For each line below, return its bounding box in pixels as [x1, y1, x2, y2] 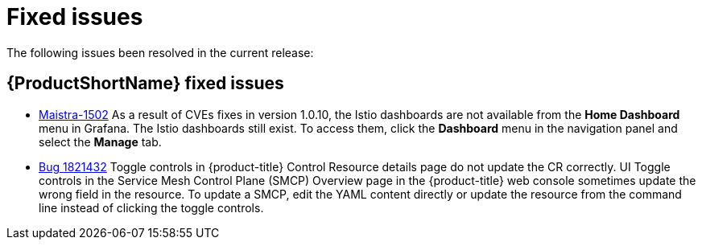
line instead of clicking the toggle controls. [39, 200, 264, 215]
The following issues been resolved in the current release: [6, 45, 314, 59]
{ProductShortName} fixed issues [6, 73, 284, 94]
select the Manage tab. [39, 134, 162, 149]
